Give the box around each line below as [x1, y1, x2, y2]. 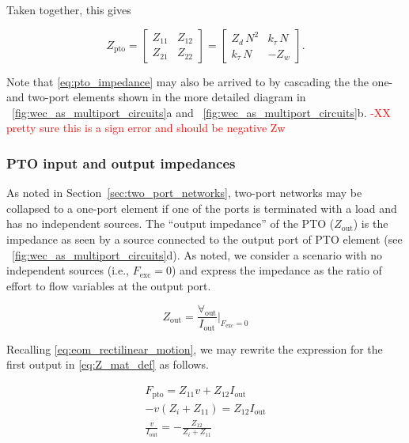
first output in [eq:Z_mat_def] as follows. [6, 356, 209, 373]
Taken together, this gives [6, 2, 131, 17]
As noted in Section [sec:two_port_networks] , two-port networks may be [6, 184, 362, 201]
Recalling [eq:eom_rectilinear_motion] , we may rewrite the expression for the [6, 340, 383, 357]
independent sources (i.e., [6, 262, 129, 278]
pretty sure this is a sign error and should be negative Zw [6, 119, 286, 136]
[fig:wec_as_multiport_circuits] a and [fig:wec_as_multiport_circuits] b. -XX [12, 104, 391, 120]
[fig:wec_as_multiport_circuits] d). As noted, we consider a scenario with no [12, 246, 382, 263]
